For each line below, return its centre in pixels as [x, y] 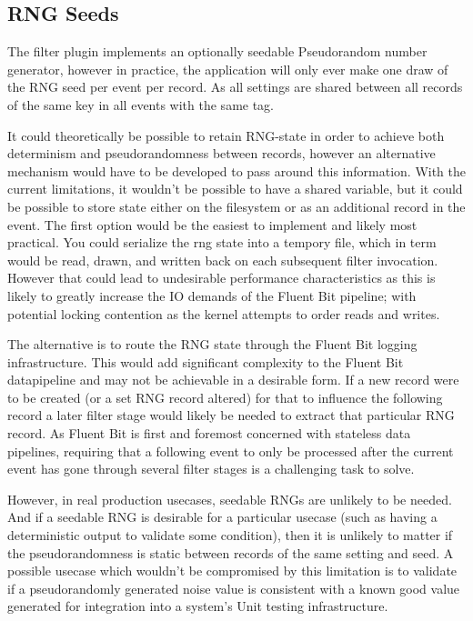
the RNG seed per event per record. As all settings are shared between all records [235, 87]
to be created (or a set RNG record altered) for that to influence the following [225, 397]
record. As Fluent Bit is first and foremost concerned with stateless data [209, 433]
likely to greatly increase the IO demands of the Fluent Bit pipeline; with [212, 295]
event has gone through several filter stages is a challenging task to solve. [211, 469]
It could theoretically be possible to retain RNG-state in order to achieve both [226, 135]
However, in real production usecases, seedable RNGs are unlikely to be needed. [230, 499]
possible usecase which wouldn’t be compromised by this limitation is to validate [232, 571]
